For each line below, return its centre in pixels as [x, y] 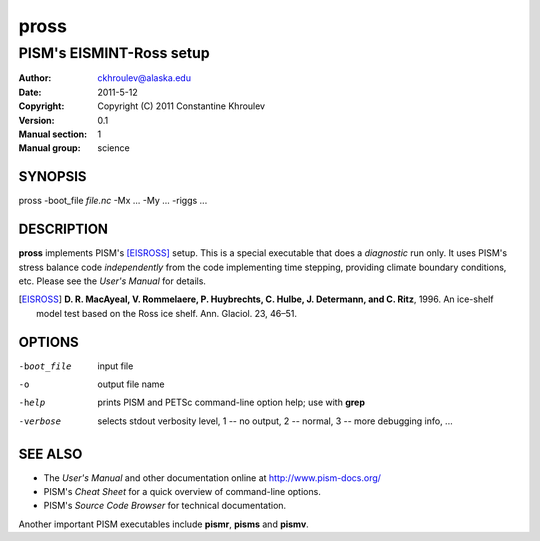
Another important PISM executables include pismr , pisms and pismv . [163, 524]
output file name [131, 384]
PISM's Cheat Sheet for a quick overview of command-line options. [182, 492]
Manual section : [53, 134]
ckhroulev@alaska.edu [144, 78]
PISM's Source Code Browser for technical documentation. [165, 506]
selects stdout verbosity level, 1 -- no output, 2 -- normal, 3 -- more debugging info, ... [275, 421]
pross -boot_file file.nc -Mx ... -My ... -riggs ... [113, 201]
